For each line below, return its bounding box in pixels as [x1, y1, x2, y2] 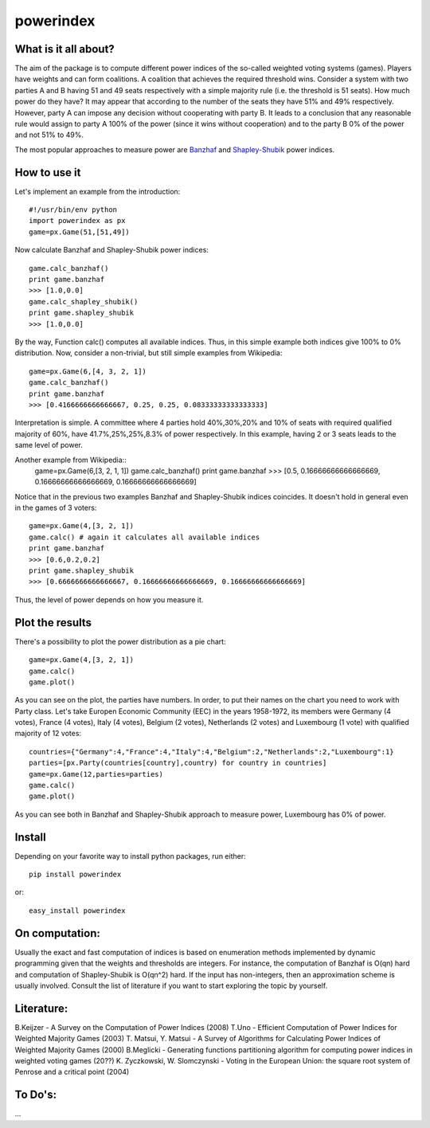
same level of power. [14, 441, 84, 450]
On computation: [14, 926, 101, 940]
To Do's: [14, 1088, 57, 1102]
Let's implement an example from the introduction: [14, 186, 181, 196]
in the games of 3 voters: [14, 503, 97, 513]
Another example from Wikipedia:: [14, 455, 127, 464]
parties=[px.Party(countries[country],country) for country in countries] [29, 758, 327, 768]
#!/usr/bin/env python [29, 206, 118, 214]
